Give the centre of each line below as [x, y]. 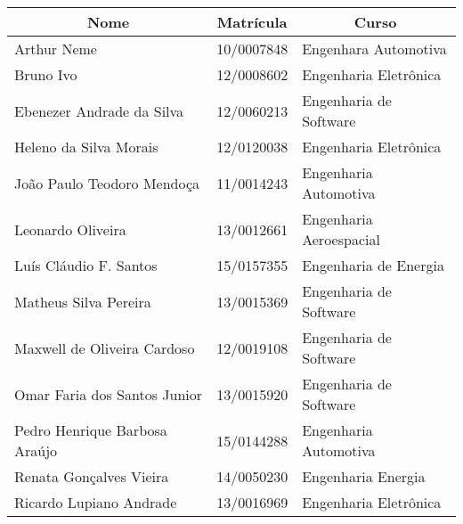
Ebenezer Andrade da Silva [99, 111]
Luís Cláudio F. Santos [86, 265]
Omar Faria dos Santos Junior [109, 394]
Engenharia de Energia [373, 265]
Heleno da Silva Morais [86, 147]
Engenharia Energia [364, 476]
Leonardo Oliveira [70, 229]
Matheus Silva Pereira [83, 301]
